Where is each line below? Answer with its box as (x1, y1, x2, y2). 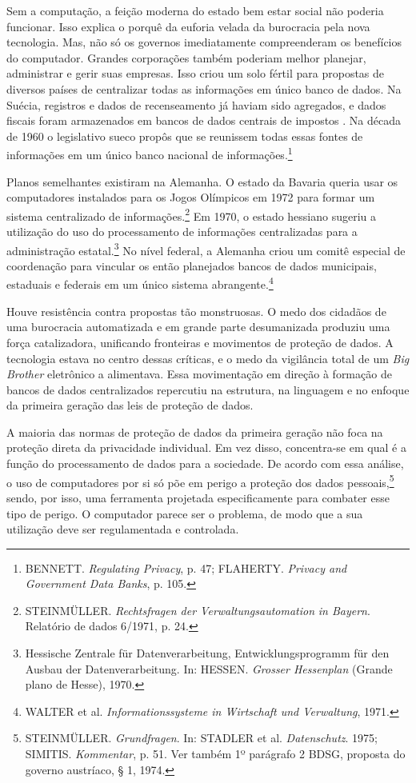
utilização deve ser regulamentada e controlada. (6, 521, 239, 537)
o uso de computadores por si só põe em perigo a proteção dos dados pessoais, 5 (6, 471, 394, 490)
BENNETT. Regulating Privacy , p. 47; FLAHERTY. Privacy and (25, 559, 347, 576)
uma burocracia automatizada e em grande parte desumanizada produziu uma (6, 318, 390, 335)
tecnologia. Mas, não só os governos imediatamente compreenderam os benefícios (6, 34, 402, 50)
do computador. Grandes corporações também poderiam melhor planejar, (6, 49, 366, 66)
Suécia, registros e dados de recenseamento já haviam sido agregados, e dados (6, 96, 386, 113)
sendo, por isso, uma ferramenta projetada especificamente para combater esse (6, 489, 390, 505)
